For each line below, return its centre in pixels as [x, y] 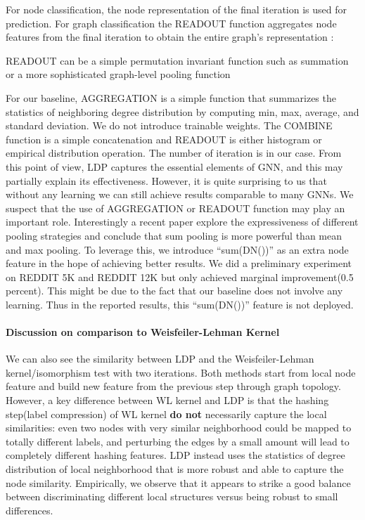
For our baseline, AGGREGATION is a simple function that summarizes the [171, 97]
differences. [30, 510]
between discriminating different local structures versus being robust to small [172, 496]
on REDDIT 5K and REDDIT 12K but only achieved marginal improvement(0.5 [180, 277]
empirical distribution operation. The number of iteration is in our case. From [174, 153]
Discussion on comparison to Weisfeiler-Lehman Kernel [143, 332]
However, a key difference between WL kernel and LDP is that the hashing [167, 400]
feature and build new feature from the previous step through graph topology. [173, 386]
